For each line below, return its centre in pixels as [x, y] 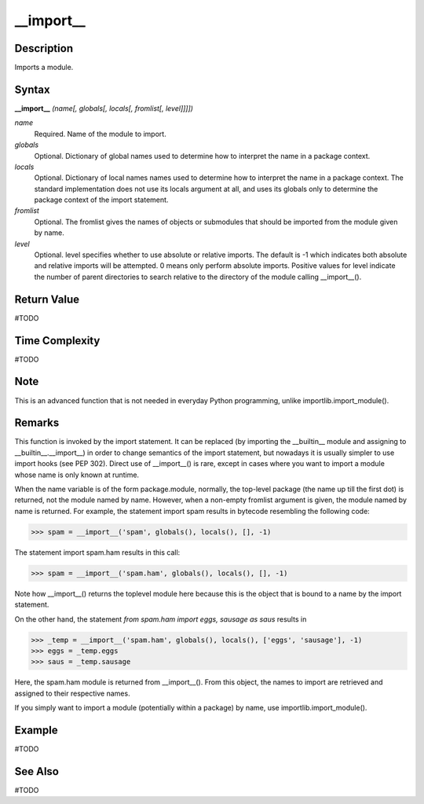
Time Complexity [57, 341]
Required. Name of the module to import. [100, 134]
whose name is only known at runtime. [77, 475]
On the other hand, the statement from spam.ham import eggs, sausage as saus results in [161, 619]
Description [44, 48]
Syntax [32, 89]
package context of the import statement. [101, 200]
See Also [37, 771]
